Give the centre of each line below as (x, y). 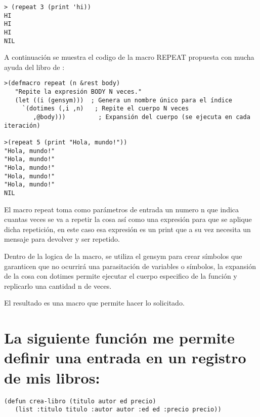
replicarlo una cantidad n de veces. (58, 286)
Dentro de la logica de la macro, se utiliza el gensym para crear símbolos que (123, 256)
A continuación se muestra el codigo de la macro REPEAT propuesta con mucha (129, 57)
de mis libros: (52, 377)
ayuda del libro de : (34, 67)
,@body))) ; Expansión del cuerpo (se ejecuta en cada (142, 117)
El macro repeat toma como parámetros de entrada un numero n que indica (122, 209)
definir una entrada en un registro (125, 357)
